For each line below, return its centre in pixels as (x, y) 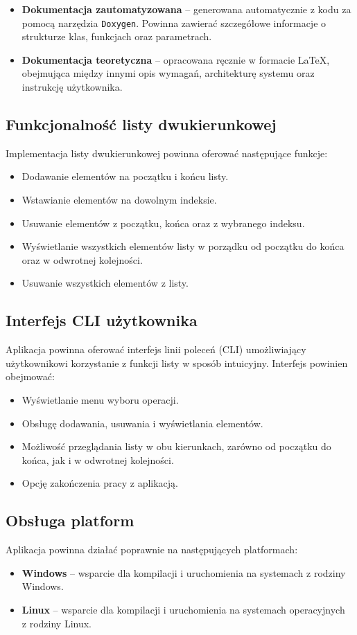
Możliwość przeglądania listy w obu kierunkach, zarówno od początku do (176, 446)
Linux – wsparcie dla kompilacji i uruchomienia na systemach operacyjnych (183, 609)
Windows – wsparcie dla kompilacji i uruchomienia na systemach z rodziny (184, 572)
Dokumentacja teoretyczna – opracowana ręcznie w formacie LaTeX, (176, 59)
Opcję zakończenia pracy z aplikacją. (100, 483)
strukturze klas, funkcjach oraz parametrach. (117, 36)
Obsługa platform (70, 520)
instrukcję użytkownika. (72, 87)
